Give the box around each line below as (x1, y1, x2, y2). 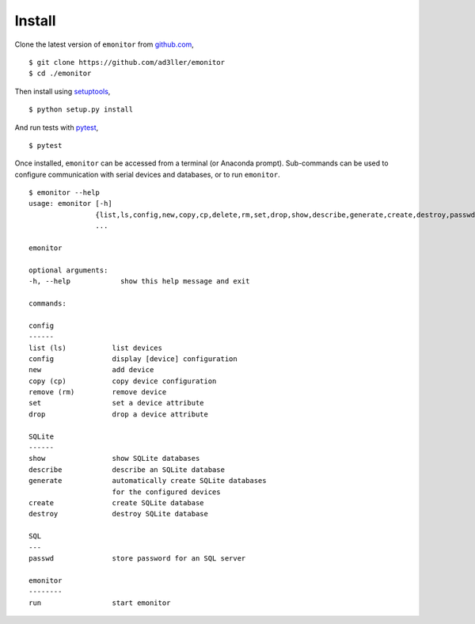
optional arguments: (28, 265, 108, 275)
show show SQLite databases (28, 454, 200, 463)
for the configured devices (112, 487, 221, 497)
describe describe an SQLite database (28, 465, 226, 474)
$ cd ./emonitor (28, 69, 92, 78)
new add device (28, 365, 154, 375)
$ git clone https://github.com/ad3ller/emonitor (28, 58, 226, 67)
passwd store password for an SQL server (28, 554, 246, 562)
